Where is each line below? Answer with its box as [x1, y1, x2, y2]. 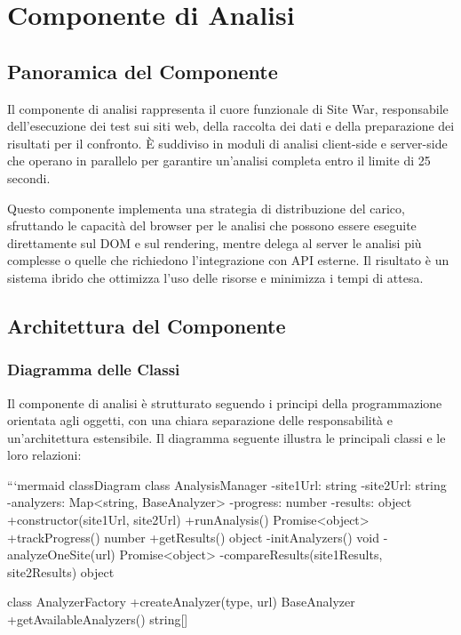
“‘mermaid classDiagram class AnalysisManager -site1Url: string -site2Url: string [7, 475, 447, 494]
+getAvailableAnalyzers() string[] [7, 610, 188, 629]
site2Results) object [7, 562, 115, 581]
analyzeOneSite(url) [7, 545, 115, 564]
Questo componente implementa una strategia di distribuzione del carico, [7, 198, 405, 217]
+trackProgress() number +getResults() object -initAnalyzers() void [7, 527, 380, 546]
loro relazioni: [7, 446, 82, 464]
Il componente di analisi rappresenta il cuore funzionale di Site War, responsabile [7, 99, 449, 117]
